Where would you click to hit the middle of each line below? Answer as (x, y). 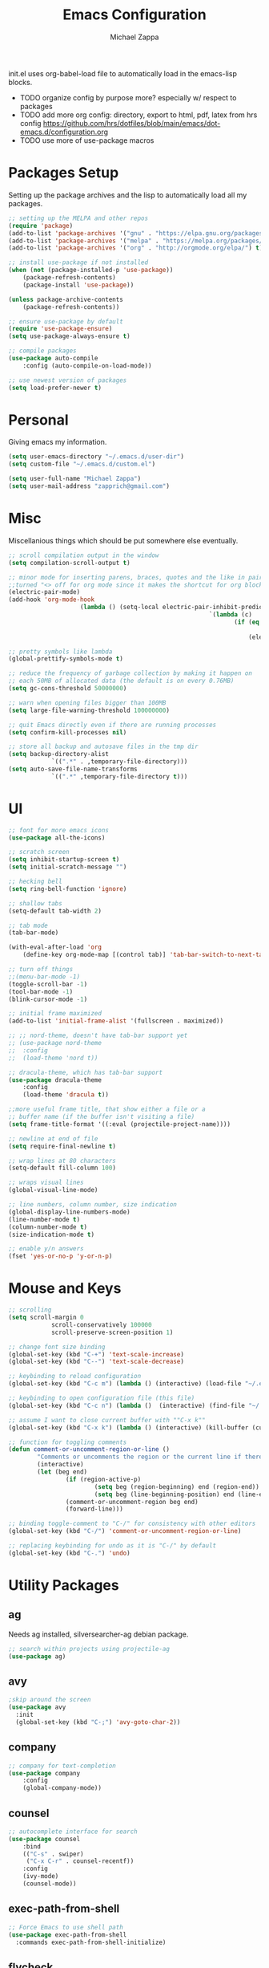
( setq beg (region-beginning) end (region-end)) (177, 1486)
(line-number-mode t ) (44, 1219)
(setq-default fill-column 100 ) (62, 1168)
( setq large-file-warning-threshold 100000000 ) (89, 710)
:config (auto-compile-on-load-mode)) (87, 366)
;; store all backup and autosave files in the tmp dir (103, 747)
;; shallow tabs (35, 903)
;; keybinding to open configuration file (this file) (102, 1398)
